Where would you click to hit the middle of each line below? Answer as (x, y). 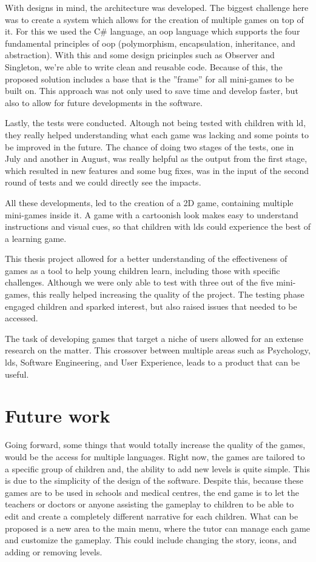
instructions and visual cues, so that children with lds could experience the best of (158, 226)
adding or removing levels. (54, 551)
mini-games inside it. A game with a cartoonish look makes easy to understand (152, 214)
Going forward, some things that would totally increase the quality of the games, (155, 445)
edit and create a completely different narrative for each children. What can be (152, 516)
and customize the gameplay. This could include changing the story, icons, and (151, 540)
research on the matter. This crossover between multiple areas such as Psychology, (158, 350)
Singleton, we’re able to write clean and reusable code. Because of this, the (144, 66)
